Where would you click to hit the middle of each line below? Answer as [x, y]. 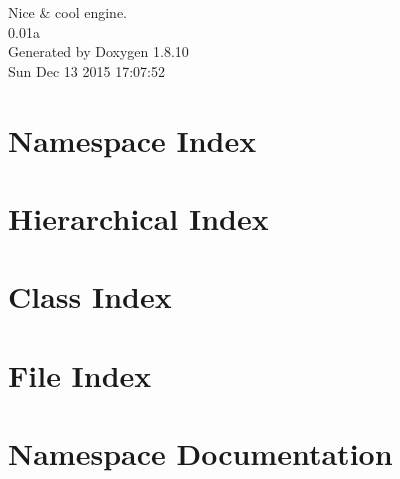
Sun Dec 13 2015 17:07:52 [86, 70]
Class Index [90, 296]
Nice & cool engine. [67, 12]
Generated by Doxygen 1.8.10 [98, 51]
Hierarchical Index [138, 217]
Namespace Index [132, 139]
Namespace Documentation [200, 453]
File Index [80, 374]
